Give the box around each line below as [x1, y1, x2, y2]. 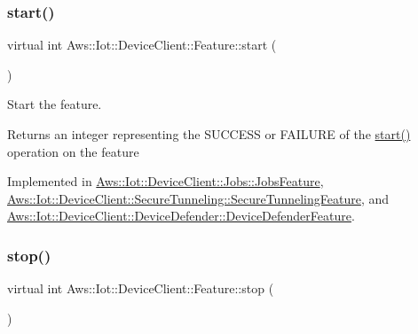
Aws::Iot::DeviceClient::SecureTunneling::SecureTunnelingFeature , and [7, 189, 389, 207]
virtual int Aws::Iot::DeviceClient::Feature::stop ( [7, 279, 274, 298]
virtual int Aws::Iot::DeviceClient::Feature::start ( [7, 35, 277, 54]
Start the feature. [7, 95, 102, 113]
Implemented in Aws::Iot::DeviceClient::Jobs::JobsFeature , [7, 172, 324, 190]
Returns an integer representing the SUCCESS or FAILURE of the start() [7, 125, 411, 143]
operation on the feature [7, 142, 139, 160]
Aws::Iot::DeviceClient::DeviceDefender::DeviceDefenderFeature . [7, 206, 355, 225]
